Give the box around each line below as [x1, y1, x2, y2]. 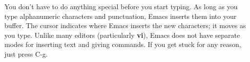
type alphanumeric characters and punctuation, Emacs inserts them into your [4, 11, 237, 21]
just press [4, 48, 33, 59]
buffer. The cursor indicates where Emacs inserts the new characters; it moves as [4, 20, 246, 31]
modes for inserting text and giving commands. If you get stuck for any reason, [4, 39, 241, 49]
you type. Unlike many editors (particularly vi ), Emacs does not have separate [4, 30, 240, 40]
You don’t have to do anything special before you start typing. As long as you [4, 1, 238, 11]
